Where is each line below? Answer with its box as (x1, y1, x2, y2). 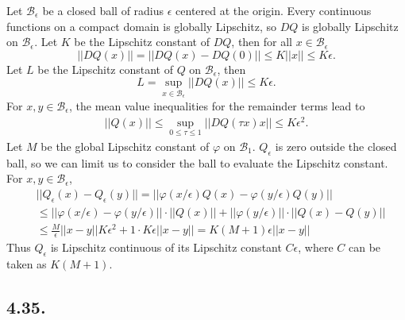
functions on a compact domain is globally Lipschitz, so (6, 17, 277, 34)
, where (298, 239, 334, 256)
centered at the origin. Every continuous (175, 2, 372, 18)
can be (349, 239, 381, 256)
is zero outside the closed (275, 137, 397, 154)
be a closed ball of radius (42, 2, 164, 18)
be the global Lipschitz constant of (40, 137, 210, 154)
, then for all (231, 33, 292, 50)
